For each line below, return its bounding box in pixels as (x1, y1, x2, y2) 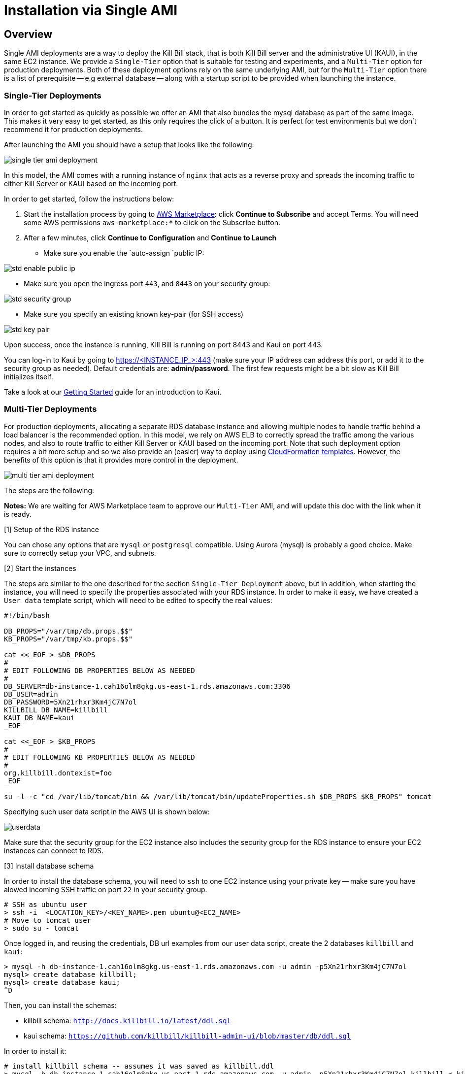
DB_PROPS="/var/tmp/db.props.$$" (4, 627, 133, 635)
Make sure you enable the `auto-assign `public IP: (43, 248, 204, 257)
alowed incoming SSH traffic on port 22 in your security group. (4, 885, 207, 894)
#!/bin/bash (4, 611, 50, 619)
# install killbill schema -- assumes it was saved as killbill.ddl (4, 1062, 274, 1070)
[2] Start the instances (4, 564, 76, 572)
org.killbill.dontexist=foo (4, 769, 112, 777)
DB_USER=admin (4, 690, 58, 698)
